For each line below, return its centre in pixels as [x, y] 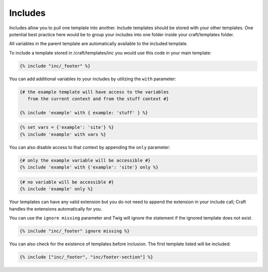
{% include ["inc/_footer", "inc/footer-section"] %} [86, 257]
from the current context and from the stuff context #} [98, 99]
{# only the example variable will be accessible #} [85, 160]
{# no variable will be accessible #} [67, 182]
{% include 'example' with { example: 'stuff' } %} [84, 112]
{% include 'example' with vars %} [63, 134]
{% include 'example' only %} [56, 189]
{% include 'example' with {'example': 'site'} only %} [89, 167]
